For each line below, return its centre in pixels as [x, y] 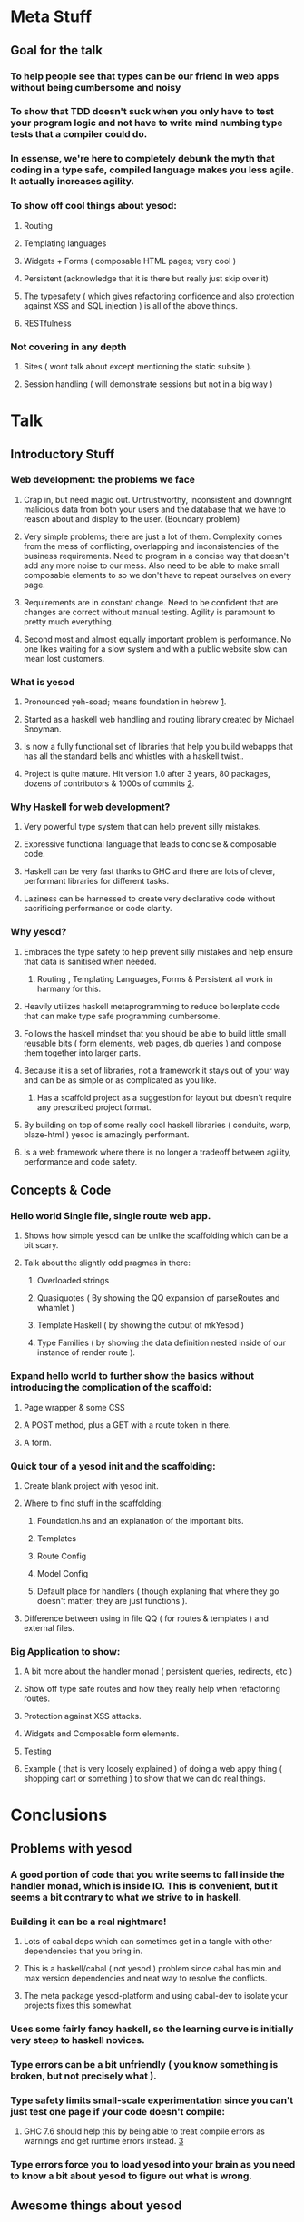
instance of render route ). [86, 1352]
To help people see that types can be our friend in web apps [145, 76]
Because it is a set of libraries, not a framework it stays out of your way [156, 1070]
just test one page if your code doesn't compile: [118, 2111]
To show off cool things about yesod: [94, 206]
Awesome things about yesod [96, 2205]
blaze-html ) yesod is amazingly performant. [106, 1134]
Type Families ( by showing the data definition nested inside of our [162, 1343]
